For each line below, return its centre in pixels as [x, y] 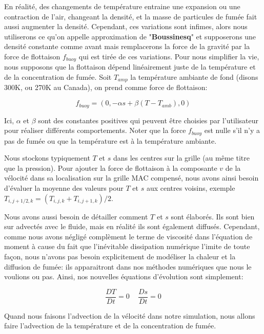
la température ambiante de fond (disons [194, 77]
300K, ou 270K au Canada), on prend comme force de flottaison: [106, 87]
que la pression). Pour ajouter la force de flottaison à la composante [111, 168]
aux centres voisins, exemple [191, 187]
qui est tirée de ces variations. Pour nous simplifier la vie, [169, 56]
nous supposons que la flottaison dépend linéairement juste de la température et [130, 67]
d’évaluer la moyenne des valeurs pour [64, 187]
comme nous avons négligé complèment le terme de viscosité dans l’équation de [128, 236]
